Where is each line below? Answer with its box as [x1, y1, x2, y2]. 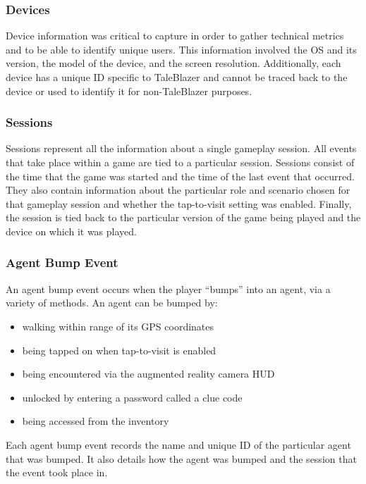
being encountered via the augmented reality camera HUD [22, 366, 275, 381]
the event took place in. [6, 465, 108, 480]
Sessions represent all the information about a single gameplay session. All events [6, 141, 357, 156]
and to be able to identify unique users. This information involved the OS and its [6, 42, 357, 56]
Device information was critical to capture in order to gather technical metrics [6, 28, 344, 43]
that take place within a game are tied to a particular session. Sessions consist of [6, 155, 355, 169]
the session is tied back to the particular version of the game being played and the [6, 210, 361, 225]
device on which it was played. [6, 223, 137, 238]
